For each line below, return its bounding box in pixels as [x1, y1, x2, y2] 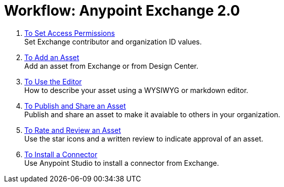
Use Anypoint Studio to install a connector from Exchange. [24, 158, 219, 167]
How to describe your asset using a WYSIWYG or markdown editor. [24, 85, 249, 95]
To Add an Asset [24, 53, 79, 62]
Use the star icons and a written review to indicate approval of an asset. [24, 134, 264, 143]
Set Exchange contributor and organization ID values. [24, 37, 202, 46]
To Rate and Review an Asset [24, 125, 121, 134]
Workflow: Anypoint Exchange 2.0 [4, 2, 240, 19]
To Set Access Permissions [24, 28, 115, 37]
